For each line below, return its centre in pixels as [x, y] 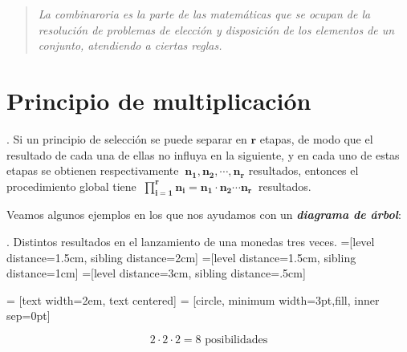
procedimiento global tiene [71, 186]
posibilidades [236, 340]
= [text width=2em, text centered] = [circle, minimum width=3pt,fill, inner [193, 299]
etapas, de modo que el [316, 138]
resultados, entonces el [303, 170]
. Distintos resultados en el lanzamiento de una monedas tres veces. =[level [191, 242]
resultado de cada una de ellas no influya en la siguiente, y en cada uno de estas [203, 154]
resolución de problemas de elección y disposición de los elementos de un [216, 29]
